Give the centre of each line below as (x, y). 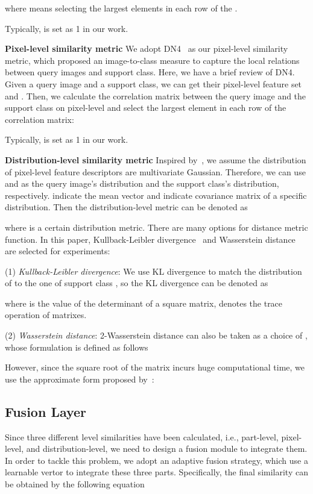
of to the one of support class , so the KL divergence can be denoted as (137, 283)
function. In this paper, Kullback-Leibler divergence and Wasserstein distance (150, 239)
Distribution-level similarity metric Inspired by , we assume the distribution (156, 159)
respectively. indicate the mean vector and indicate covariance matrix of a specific (156, 195)
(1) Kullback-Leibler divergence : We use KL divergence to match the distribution (153, 271)
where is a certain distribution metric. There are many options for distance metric (156, 227)
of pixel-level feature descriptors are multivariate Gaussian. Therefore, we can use (155, 171)
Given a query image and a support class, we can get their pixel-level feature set (153, 83)
